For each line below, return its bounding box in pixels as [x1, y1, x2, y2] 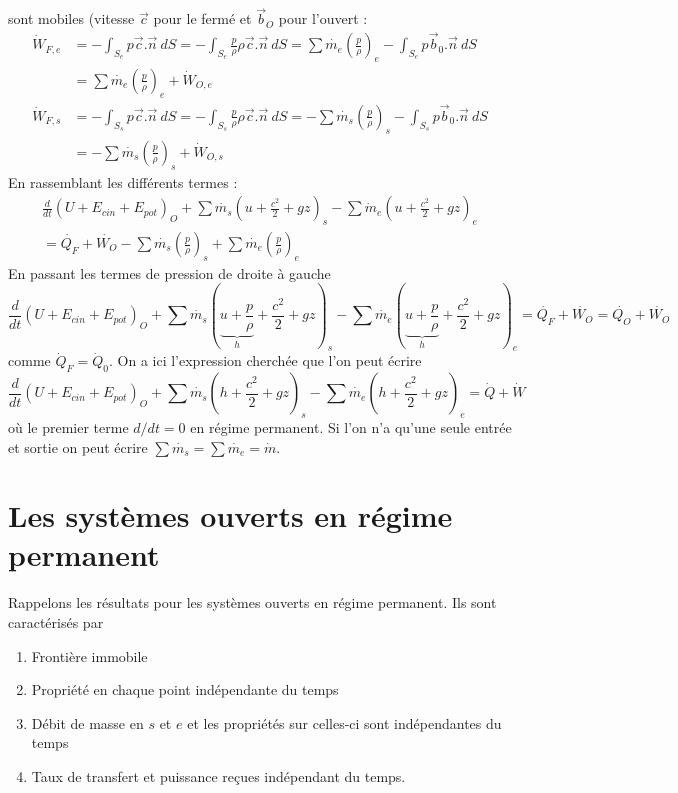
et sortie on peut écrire [8, 436, 148, 457]
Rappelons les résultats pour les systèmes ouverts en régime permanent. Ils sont [8, 592, 497, 613]
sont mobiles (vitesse [8, 8, 135, 29]
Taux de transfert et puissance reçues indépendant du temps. [31, 765, 406, 786]
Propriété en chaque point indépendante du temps [31, 679, 339, 700]
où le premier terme [8, 416, 129, 437]
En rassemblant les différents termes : [8, 171, 238, 192]
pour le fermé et [153, 8, 252, 29]
